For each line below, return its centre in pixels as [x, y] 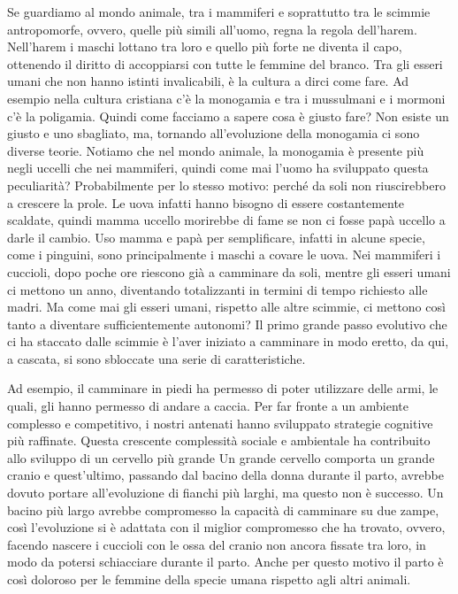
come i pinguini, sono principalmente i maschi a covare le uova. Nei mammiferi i [224, 255]
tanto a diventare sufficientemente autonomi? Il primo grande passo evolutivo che [227, 324]
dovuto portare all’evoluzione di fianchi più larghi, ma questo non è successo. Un [225, 493]
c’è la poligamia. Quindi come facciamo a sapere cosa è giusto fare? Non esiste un [228, 116]
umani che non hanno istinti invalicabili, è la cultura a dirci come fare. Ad [208, 81]
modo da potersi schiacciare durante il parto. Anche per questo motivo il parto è [225, 562]
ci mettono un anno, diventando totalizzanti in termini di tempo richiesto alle [218, 289]
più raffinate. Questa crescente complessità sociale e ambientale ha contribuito [219, 440]
